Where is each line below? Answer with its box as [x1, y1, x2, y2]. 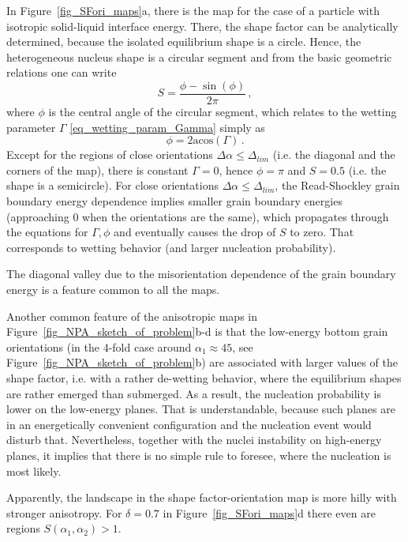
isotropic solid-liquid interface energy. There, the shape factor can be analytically [6, 17, 399, 34]
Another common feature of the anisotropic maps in [6, 307, 257, 324]
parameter [6, 119, 56, 135]
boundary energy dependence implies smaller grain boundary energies [6, 193, 342, 209]
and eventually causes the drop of [114, 224, 276, 240]
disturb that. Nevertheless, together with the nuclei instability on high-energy [6, 431, 382, 448]
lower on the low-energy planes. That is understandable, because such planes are [6, 401, 395, 417]
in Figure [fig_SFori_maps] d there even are [163, 504, 376, 521]
